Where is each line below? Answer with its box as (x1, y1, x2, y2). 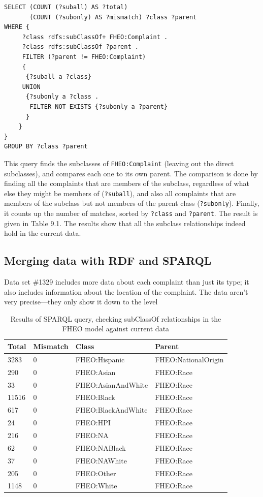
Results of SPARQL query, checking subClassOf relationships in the (10, 313, 221, 324)
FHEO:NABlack (75, 442, 126, 453)
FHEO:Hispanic (75, 354, 125, 364)
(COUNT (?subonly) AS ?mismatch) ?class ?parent (29, 13, 197, 21)
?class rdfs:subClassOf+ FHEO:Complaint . (22, 33, 168, 41)
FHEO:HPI (75, 417, 111, 428)
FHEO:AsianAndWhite (75, 379, 148, 390)
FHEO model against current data (62, 323, 170, 334)
